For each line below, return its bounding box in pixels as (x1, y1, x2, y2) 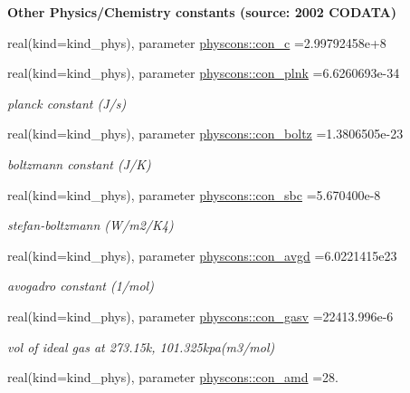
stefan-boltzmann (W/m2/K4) (7, 216, 174, 235)
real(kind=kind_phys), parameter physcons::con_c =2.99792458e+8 (7, 33, 386, 52)
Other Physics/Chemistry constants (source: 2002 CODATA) (7, 3, 396, 21)
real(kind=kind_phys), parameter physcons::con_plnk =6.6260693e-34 (7, 63, 400, 82)
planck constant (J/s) (7, 93, 127, 112)
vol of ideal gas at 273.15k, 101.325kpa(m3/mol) (7, 337, 275, 356)
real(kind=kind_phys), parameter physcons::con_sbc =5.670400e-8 (7, 185, 381, 204)
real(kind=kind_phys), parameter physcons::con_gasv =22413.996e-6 (7, 306, 394, 325)
